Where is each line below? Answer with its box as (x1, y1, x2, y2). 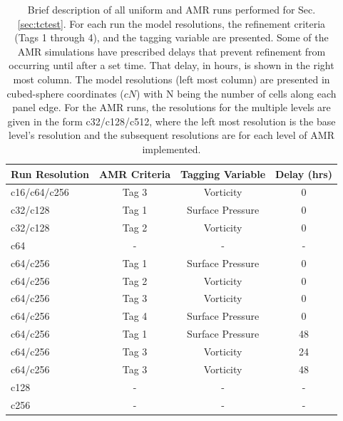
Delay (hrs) (275, 166, 332, 181)
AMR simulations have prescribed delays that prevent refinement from (17, 43, 326, 58)
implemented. (142, 141, 201, 156)
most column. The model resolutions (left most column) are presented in (13, 71, 330, 86)
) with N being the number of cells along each (136, 85, 337, 100)
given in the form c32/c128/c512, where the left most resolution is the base (7, 113, 336, 128)
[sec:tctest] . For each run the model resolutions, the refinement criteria (17, 16, 326, 31)
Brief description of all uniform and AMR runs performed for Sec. (27, 2, 316, 16)
